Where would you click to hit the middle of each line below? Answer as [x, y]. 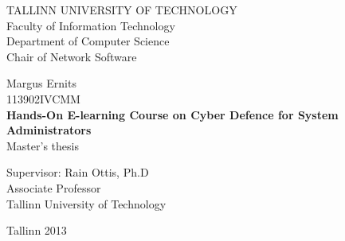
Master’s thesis [43, 145]
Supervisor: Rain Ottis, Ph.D [78, 172]
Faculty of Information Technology [91, 25]
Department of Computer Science [88, 41]
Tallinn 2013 [37, 230]
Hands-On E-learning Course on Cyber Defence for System [172, 114]
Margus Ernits [41, 83]
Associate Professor [54, 187]
